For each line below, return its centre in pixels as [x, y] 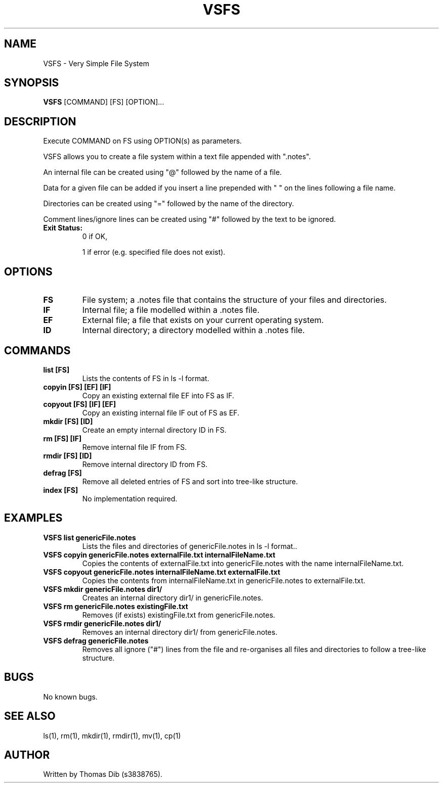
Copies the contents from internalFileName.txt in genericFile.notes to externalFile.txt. [224, 580]
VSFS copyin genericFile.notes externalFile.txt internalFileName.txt [159, 554]
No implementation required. [130, 498]
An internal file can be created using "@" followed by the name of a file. [163, 172]
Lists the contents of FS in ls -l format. [146, 378]
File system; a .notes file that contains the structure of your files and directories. [234, 300]
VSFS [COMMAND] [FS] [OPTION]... [104, 102]
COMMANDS [37, 350]
